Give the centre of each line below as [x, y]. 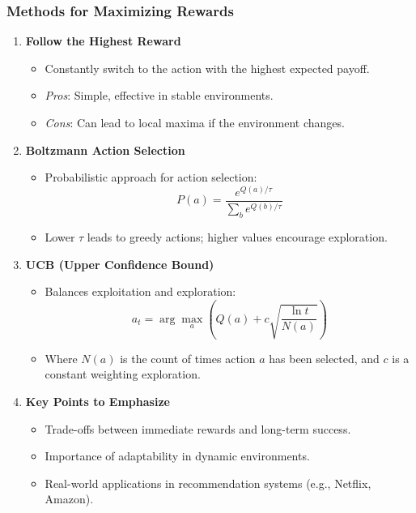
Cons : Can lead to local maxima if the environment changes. [195, 122]
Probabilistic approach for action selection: [151, 177]
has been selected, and [324, 358]
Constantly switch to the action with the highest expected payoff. [207, 68]
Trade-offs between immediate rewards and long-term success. [198, 428]
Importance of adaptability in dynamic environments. [177, 456]
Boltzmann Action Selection [105, 150]
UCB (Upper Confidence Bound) [120, 264]
